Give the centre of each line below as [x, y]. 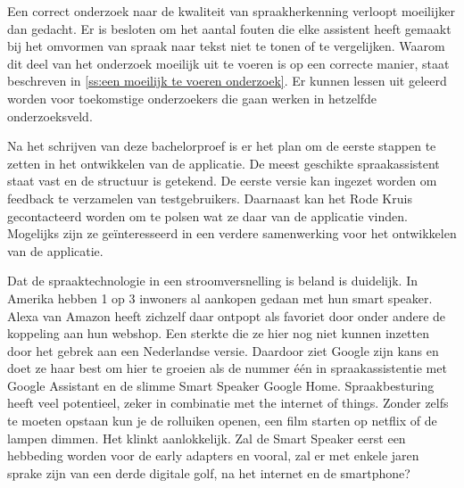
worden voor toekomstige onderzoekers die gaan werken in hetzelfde [192, 98]
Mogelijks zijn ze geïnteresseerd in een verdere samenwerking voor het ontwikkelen [232, 233]
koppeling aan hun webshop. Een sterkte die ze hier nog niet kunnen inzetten [218, 333]
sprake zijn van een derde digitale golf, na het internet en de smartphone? [209, 472]
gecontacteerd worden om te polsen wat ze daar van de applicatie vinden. [207, 215]
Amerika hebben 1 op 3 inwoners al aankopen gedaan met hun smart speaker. [220, 298]
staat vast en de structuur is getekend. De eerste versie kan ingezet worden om [222, 181]
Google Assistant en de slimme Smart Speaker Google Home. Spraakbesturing [221, 385]
